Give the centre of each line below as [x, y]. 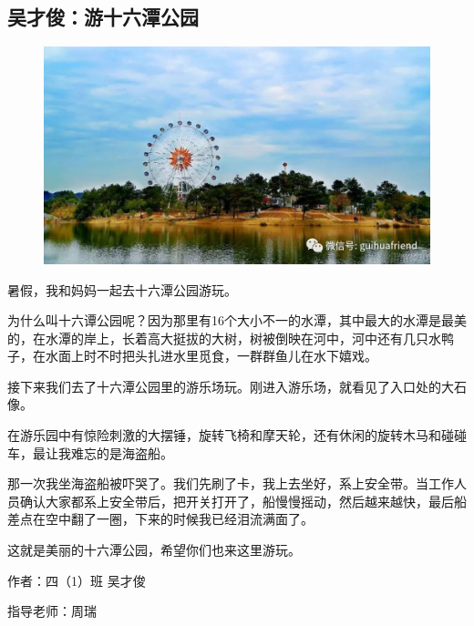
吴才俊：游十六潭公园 [103, 17]
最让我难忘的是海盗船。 [103, 452]
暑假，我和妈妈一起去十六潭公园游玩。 [122, 289]
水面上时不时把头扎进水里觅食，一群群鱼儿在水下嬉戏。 [211, 356]
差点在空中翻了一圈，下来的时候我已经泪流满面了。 [160, 519]
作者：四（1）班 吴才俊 [77, 580]
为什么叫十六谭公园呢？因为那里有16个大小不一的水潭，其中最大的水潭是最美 [237, 320]
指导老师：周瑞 [52, 611]
